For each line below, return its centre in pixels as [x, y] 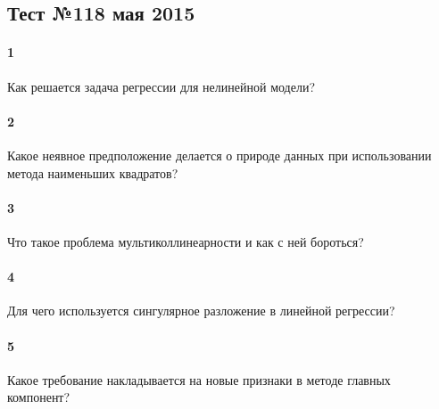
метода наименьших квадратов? [93, 172]
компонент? [39, 397]
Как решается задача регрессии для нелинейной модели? [162, 86]
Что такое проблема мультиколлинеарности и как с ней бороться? [186, 241]
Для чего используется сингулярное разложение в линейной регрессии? [201, 311]
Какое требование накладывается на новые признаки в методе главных [199, 379]
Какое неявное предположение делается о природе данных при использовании [219, 155]
